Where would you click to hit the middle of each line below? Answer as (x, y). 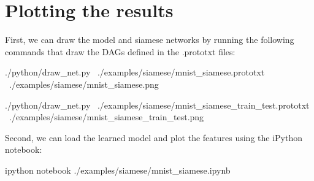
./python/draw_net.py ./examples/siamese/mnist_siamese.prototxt (135, 72)
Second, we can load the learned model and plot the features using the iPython (154, 137)
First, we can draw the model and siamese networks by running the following (150, 40)
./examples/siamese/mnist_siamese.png (84, 84)
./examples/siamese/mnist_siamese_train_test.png (106, 117)
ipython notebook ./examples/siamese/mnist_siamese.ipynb (118, 170)
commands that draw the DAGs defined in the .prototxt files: (120, 51)
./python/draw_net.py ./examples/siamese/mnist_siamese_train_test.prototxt (157, 105)
